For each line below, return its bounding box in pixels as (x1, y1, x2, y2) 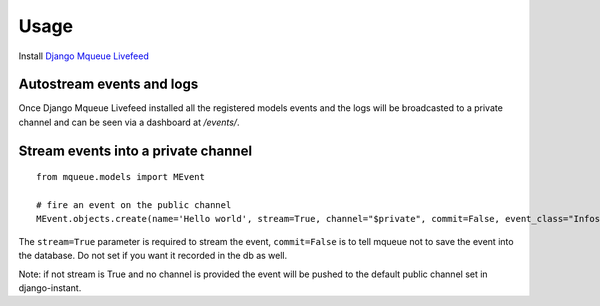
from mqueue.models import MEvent (36, 171, 205, 183)
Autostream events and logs (18, 76, 199, 93)
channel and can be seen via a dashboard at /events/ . (18, 116, 240, 128)
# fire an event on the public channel (36, 200, 232, 211)
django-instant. (18, 281, 82, 294)
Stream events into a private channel (18, 142, 253, 159)
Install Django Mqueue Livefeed (18, 50, 149, 62)
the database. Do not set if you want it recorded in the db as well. (18, 250, 288, 262)
